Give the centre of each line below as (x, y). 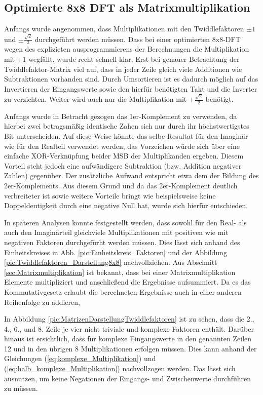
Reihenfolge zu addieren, (42, 302)
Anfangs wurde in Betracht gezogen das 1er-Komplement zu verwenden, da (121, 116)
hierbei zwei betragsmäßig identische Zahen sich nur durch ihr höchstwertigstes (127, 126)
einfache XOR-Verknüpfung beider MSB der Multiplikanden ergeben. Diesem (124, 156)
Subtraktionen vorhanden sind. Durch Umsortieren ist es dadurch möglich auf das (131, 79)
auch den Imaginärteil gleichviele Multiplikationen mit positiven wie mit (116, 232)
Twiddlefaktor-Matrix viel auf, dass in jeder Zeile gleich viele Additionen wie (123, 69)
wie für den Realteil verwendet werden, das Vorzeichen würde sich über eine (122, 146)
